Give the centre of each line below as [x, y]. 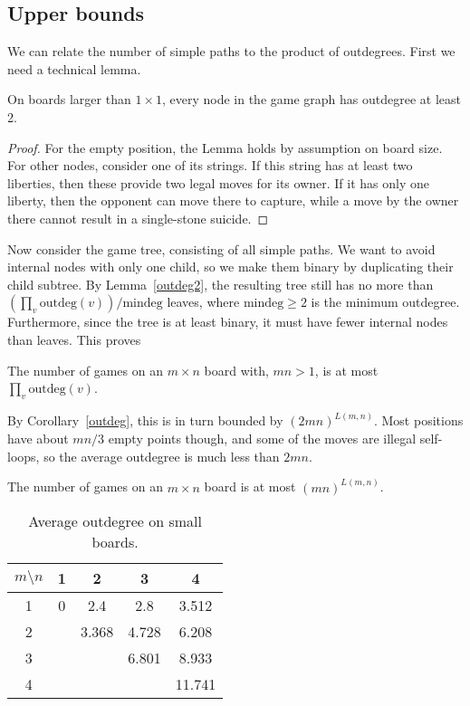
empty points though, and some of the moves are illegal [262, 438]
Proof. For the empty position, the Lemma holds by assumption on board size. [225, 147]
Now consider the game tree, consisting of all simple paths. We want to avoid [221, 248]
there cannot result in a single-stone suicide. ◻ [138, 218]
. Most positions [418, 420]
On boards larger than [69, 99]
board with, [236, 370]
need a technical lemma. [74, 68]
